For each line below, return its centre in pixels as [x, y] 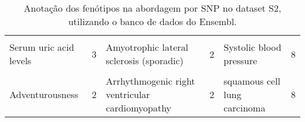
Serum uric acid [42, 47]
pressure [240, 60]
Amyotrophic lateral [147, 47]
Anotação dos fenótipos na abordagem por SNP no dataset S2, [152, 8]
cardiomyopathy [139, 108]
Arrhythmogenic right [150, 81]
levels [21, 60]
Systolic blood [253, 47]
